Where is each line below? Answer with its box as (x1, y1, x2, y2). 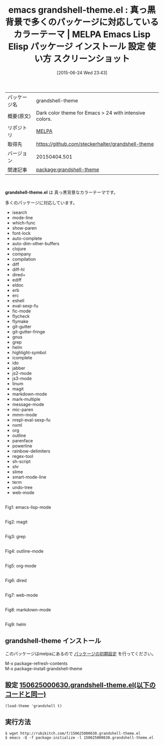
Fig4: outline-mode (5, 548, 44, 554)
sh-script (12, 458, 31, 464)
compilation (12, 256, 36, 262)
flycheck (12, 313, 30, 319)
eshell (12, 297, 24, 303)
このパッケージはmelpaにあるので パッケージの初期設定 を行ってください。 (5, 650, 156, 657)
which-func (12, 220, 36, 226)
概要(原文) (7, 113, 31, 120)
